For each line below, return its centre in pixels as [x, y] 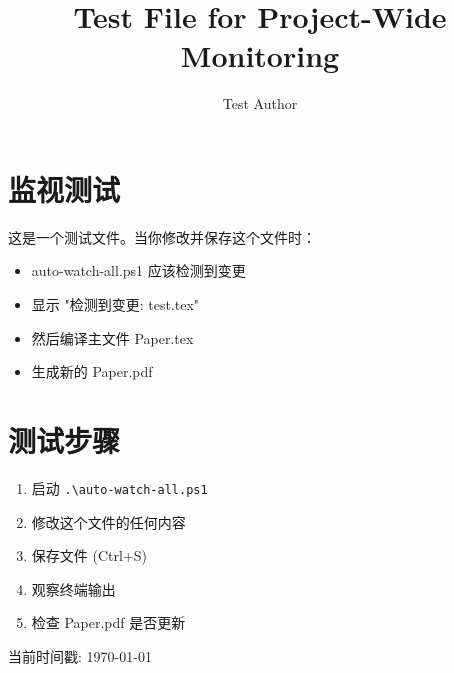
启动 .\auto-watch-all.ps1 [119, 487]
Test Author [260, 103]
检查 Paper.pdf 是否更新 [108, 622]
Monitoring [260, 55]
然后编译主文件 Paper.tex [112, 337]
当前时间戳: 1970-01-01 [80, 655]
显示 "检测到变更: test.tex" [115, 304]
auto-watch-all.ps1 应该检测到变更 [138, 270]
